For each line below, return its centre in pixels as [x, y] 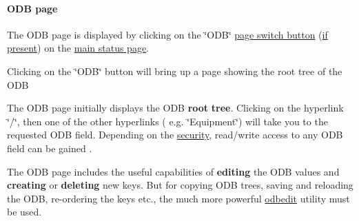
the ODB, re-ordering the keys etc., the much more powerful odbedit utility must [178, 198]
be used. [24, 212]
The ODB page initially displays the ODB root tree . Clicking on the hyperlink [175, 108]
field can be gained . [50, 148]
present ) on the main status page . [78, 48]
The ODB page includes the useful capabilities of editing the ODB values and [173, 171]
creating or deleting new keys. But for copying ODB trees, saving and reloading [180, 185]
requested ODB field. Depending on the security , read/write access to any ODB [175, 135]
